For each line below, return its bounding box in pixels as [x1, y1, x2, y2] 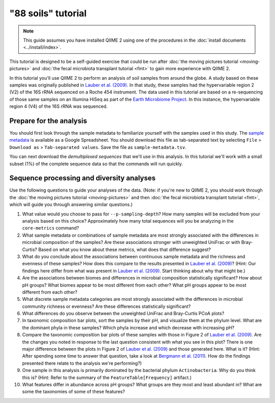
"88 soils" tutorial [9, 8, 87, 19]
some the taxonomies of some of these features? [22, 389, 125, 395]
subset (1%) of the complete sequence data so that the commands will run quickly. [9, 161, 183, 167]
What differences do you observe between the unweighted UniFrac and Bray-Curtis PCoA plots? [22, 311, 225, 317]
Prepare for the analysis [9, 116, 88, 125]
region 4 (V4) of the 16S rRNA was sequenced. [9, 103, 108, 109]
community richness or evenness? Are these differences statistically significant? [22, 303, 191, 309]
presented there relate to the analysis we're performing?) [22, 360, 142, 366]
